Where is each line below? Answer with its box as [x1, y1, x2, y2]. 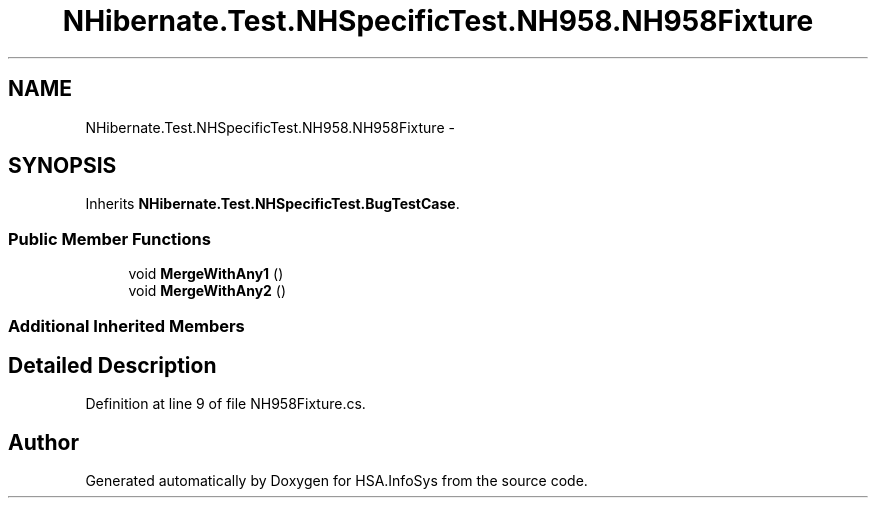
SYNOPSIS [8, 153, 117, 179]
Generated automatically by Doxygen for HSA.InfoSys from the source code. [85, 472, 588, 490]
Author [8, 429, 79, 455]
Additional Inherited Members [8, 315, 245, 336]
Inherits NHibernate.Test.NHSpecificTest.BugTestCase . [85, 195, 460, 213]
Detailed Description [8, 352, 217, 378]
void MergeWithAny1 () [128, 265, 284, 283]
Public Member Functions [8, 228, 211, 249]
